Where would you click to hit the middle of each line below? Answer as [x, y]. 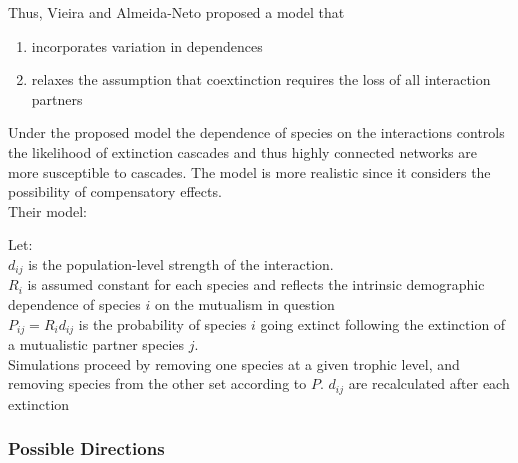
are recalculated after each [429, 383]
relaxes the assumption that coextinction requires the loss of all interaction [261, 79]
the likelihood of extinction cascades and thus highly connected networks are [242, 151]
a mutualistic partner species [96, 344]
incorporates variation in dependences [147, 45]
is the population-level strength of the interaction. [181, 263]
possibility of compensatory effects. [115, 191]
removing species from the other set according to [157, 383]
